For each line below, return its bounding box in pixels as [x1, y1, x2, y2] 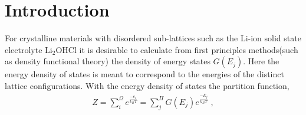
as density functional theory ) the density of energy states [5, 55, 210, 67]
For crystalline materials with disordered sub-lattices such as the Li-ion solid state [5, 32, 301, 44]
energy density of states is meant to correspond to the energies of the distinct [5, 68, 284, 80]
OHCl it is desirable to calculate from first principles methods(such [55, 43, 298, 55]
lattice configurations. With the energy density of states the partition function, [5, 79, 289, 91]
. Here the [243, 55, 279, 67]
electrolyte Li [5, 43, 52, 55]
